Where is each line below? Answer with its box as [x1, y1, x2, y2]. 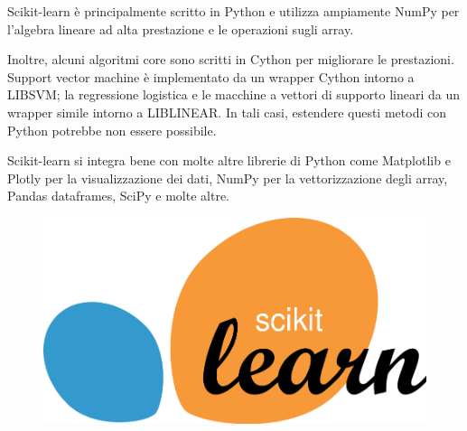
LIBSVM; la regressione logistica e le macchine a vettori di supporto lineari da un [7, 85, 460, 104]
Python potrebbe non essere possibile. [7, 120, 217, 139]
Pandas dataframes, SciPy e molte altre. [7, 186, 230, 205]
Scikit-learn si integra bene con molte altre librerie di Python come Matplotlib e [7, 151, 451, 170]
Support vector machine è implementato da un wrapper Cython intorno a [7, 67, 415, 86]
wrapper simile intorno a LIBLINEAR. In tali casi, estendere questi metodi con [7, 102, 446, 121]
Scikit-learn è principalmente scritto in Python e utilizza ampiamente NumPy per [7, 2, 460, 20]
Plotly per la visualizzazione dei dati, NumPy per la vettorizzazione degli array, [7, 168, 448, 187]
